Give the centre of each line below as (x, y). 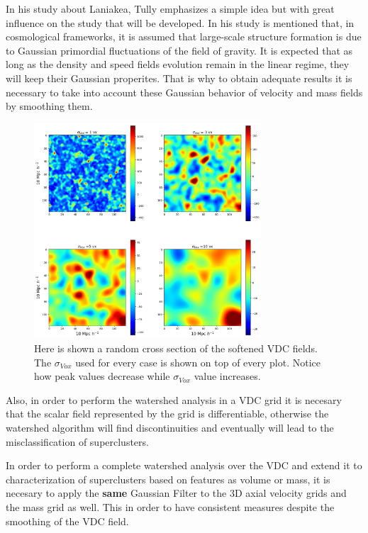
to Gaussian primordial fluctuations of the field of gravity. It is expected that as (179, 50)
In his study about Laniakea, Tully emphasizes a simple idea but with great (170, 9)
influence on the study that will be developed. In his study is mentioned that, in (180, 22)
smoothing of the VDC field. (67, 521)
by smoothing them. (49, 106)
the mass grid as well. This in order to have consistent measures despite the (170, 507)
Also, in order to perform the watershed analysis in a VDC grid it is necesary (174, 399)
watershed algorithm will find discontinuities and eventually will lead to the (170, 428)
